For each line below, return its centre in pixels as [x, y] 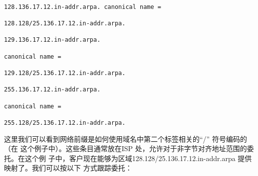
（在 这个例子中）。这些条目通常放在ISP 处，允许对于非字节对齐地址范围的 [126, 148]
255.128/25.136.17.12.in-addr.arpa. [65, 123]
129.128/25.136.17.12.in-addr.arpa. [65, 73]
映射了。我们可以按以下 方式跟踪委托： [68, 168]
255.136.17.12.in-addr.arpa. [52, 90]
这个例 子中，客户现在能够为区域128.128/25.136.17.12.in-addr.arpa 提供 [138, 158]
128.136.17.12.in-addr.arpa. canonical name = [83, 7]
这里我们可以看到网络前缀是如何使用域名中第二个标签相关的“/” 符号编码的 [126, 138]
